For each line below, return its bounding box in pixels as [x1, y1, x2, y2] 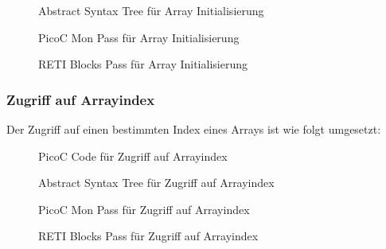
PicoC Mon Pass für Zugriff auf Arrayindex [38, 200, 250, 217]
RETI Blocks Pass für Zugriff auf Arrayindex [38, 228, 259, 244]
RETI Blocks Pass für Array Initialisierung [38, 56, 248, 72]
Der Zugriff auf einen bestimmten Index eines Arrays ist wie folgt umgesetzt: [6, 121, 381, 137]
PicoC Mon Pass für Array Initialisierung [38, 29, 240, 45]
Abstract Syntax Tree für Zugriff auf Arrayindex [38, 174, 275, 191]
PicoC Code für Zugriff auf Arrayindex [38, 147, 228, 164]
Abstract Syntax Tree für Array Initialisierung [38, 2, 264, 18]
